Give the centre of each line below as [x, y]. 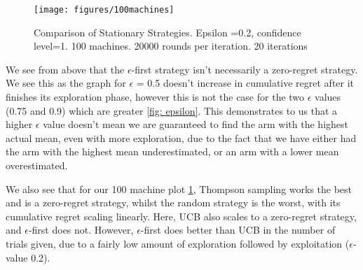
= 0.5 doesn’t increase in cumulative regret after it [245, 83]
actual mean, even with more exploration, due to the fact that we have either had [181, 137]
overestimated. [37, 165]
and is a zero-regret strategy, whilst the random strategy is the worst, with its [173, 202]
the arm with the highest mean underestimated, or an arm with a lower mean [172, 151]
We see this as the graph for [66, 83]
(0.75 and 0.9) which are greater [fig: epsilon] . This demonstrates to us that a [172, 110]
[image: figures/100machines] [104, 10]
